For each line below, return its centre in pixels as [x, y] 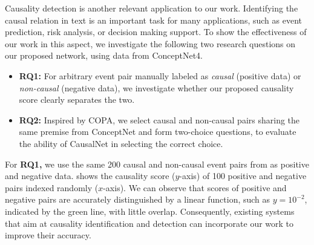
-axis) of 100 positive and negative [243, 176]
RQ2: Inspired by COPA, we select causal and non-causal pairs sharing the [159, 119]
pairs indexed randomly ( [52, 187]
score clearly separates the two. [77, 100]
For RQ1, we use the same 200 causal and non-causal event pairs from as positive [157, 164]
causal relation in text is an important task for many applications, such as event [153, 20]
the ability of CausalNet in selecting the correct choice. [121, 143]
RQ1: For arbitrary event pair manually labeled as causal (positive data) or [160, 75]
